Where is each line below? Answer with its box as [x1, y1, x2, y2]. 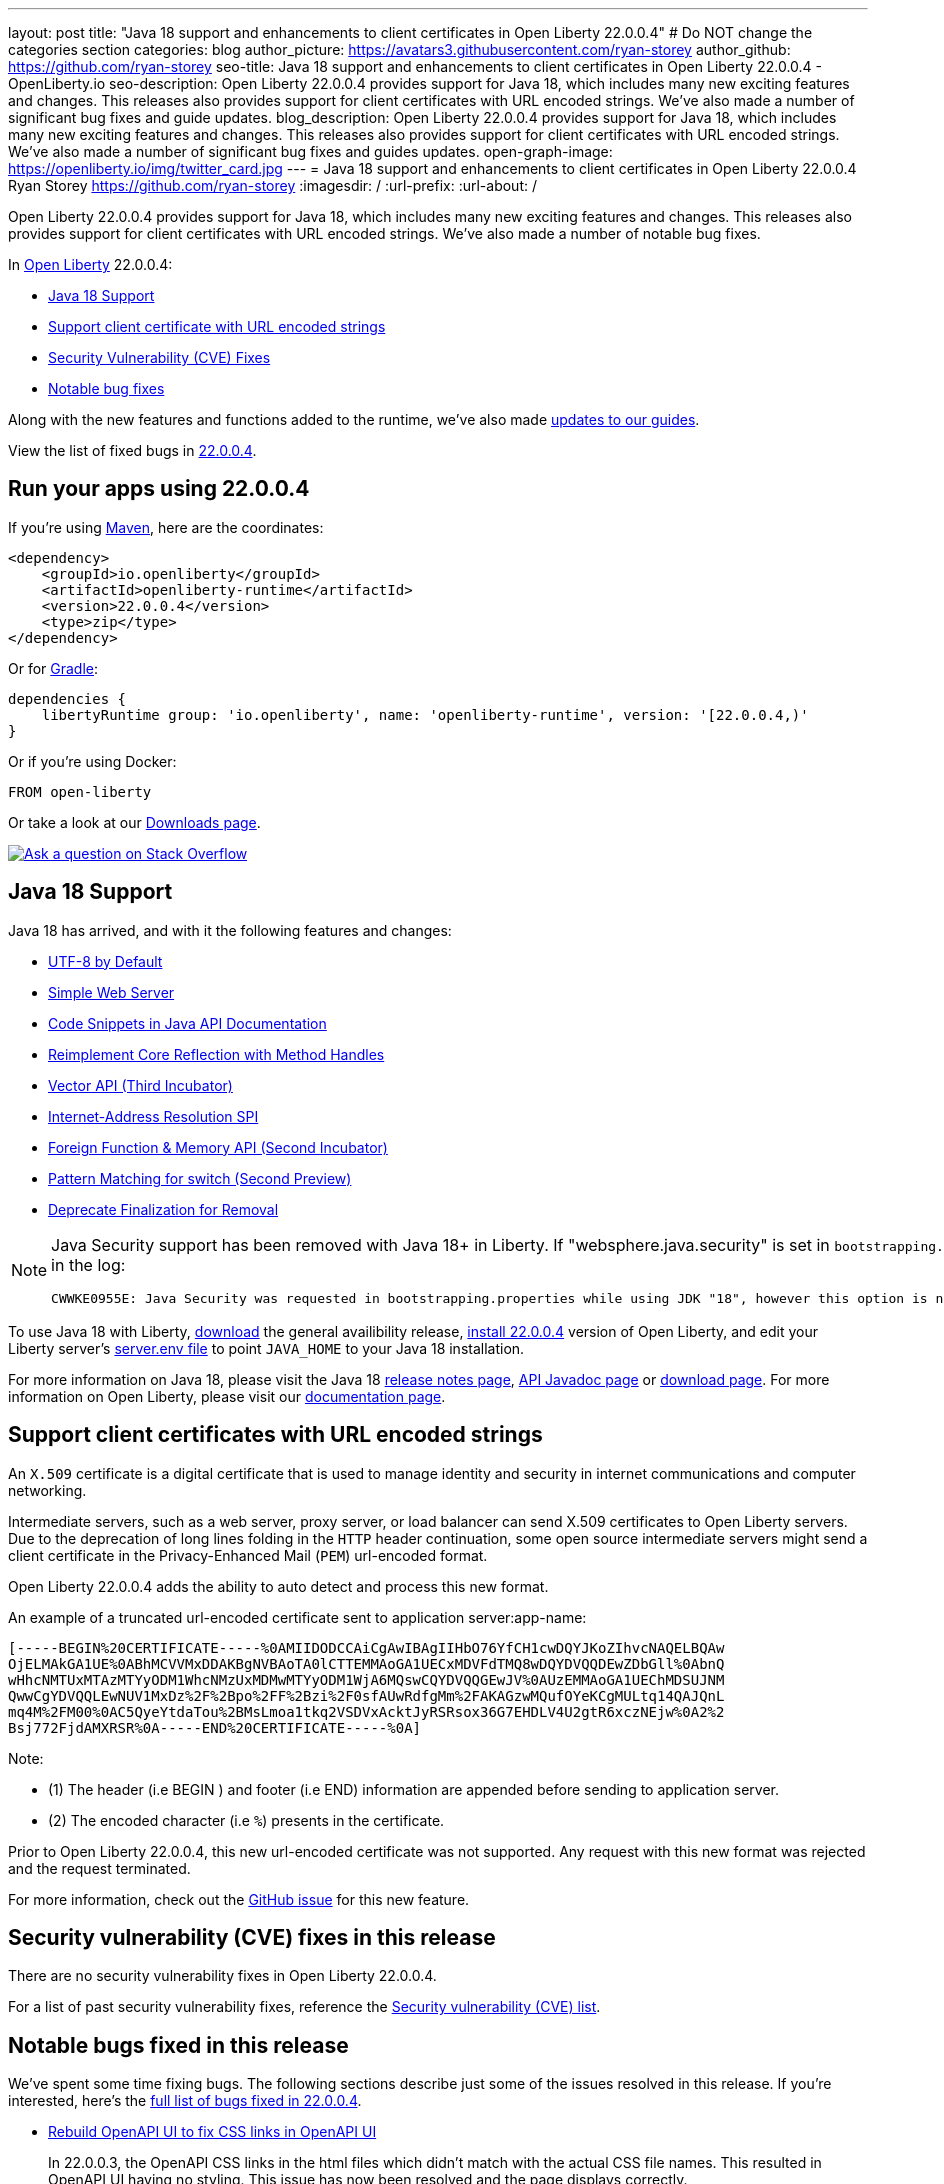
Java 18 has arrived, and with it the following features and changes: [8, 921, 452, 939]
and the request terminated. [8, 1859, 191, 1877]
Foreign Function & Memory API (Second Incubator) [48, 1138, 388, 1156]
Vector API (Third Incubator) [48, 1076, 233, 1094]
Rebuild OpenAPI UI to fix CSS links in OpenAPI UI [48, 2123, 377, 2141]
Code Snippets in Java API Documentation [48, 1014, 327, 1032]
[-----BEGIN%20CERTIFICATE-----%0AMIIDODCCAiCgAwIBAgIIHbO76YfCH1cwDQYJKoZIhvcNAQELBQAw [8, 1639, 725, 1656]
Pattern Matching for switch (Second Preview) [48, 1169, 352, 1187]
